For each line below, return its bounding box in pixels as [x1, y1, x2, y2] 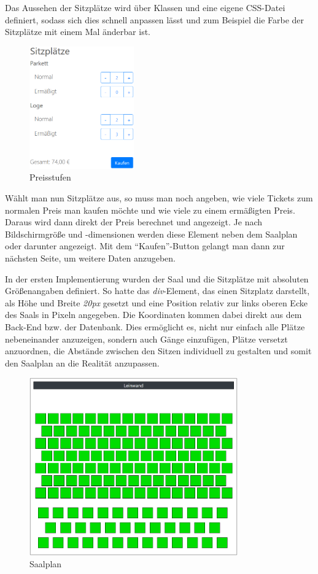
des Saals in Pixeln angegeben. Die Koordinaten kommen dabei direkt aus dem [5, 308, 302, 321]
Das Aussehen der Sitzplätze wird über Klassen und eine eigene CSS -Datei [5, 1, 285, 14]
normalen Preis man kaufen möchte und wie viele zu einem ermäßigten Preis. [5, 203, 295, 216]
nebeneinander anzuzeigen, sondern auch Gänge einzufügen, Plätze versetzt [5, 332, 288, 345]
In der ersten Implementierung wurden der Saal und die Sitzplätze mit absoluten [5, 272, 309, 285]
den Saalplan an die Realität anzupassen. [5, 356, 160, 369]
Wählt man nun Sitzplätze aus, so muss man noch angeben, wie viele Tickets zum [5, 191, 313, 204]
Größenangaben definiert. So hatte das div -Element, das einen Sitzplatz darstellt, [5, 284, 310, 297]
